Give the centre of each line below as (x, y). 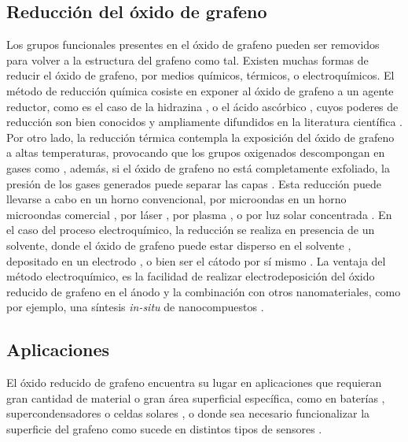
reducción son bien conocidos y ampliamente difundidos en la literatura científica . (204, 122)
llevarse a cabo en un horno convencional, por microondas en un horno (176, 199)
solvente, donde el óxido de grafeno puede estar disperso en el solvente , (179, 245)
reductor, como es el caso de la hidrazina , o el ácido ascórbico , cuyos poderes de (202, 106)
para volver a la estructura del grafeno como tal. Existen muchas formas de (187, 59)
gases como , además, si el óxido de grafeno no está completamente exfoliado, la (198, 167)
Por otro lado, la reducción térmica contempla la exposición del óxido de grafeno (200, 137)
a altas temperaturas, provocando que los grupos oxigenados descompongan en (196, 152)
